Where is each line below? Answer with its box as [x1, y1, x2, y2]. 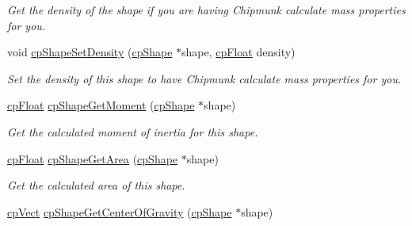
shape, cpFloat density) [181, 44, 296, 60]
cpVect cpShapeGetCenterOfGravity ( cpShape [7, 203, 232, 220]
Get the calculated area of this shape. [7, 177, 185, 193]
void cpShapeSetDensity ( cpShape [7, 44, 173, 60]
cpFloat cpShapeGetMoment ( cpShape [7, 97, 195, 113]
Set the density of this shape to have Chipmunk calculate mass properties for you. [7, 70, 402, 86]
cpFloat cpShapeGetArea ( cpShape [7, 150, 178, 167]
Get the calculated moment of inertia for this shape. [7, 123, 258, 140]
